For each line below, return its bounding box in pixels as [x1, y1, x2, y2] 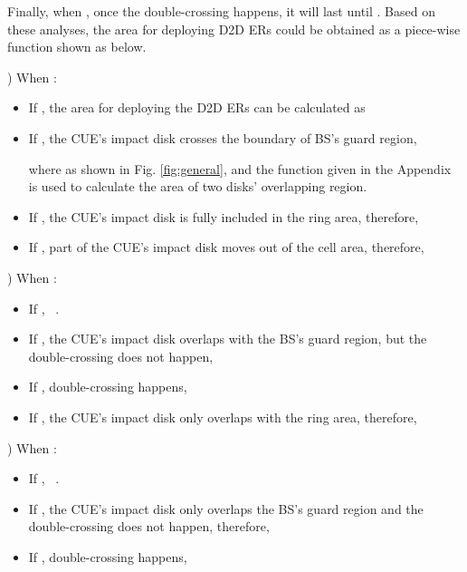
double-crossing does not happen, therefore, [28, 517, 270, 536]
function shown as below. [7, 37, 147, 56]
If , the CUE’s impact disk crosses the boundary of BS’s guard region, [28, 128, 417, 147]
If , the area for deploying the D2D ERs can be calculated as [28, 98, 366, 117]
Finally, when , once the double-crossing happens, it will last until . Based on [7, 2, 435, 20]
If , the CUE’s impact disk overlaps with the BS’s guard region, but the [28, 329, 427, 348]
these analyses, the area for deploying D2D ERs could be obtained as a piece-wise [7, 19, 461, 38]
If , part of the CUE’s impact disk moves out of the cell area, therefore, [28, 238, 424, 257]
